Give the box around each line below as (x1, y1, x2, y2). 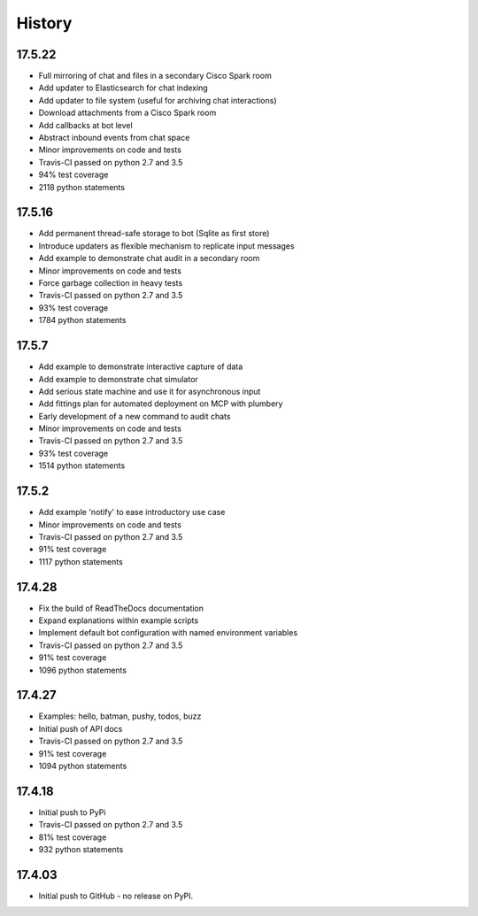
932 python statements (38, 844, 124, 855)
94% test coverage (38, 169, 109, 181)
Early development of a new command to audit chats (38, 411, 231, 421)
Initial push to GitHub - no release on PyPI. (38, 890, 194, 902)
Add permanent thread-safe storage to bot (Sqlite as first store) (38, 228, 270, 239)
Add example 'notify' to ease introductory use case (38, 507, 226, 518)
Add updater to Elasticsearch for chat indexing (38, 82, 208, 93)
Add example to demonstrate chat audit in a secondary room (38, 253, 260, 264)
